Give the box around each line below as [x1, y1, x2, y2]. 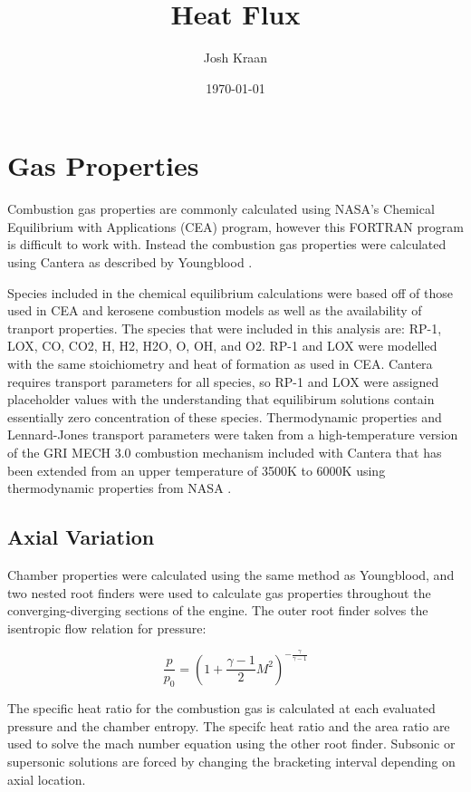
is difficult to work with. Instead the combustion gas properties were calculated [7, 235, 447, 254]
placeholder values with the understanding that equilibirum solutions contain [7, 390, 435, 409]
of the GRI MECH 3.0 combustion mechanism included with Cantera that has [7, 442, 442, 461]
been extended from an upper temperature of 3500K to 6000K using [7, 460, 386, 479]
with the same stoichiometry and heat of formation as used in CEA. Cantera [7, 354, 433, 372]
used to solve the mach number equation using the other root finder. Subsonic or [7, 734, 456, 753]
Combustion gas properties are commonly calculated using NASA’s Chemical [7, 199, 435, 218]
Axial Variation [7, 523, 155, 551]
